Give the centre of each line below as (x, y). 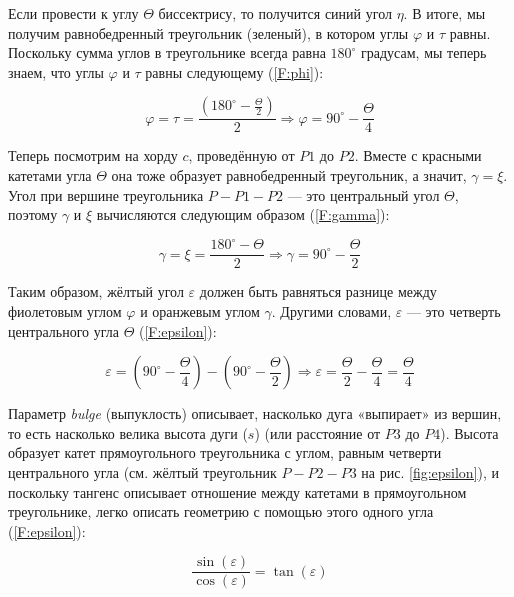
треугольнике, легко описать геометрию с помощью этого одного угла (221, 511)
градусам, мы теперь (424, 52)
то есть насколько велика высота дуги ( (128, 432)
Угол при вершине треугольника (106, 194)
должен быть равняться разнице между (318, 291)
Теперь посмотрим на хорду (93, 155)
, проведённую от (241, 155)
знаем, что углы (56, 71)
